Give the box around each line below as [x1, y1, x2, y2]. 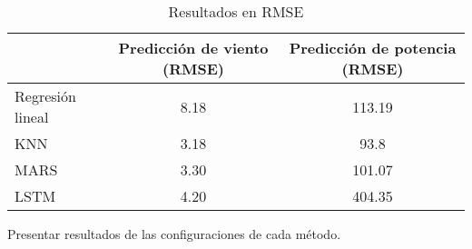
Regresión [15, 85, 76, 106]
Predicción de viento [118, 37, 269, 58]
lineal [15, 106, 49, 127]
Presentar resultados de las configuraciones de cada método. [7, 224, 341, 243]
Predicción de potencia [289, 37, 457, 58]
